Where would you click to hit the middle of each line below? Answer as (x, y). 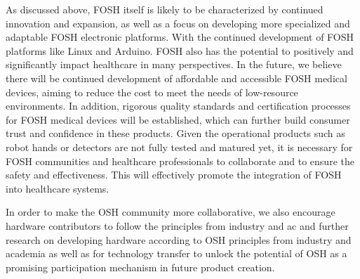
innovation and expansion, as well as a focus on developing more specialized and (178, 23)
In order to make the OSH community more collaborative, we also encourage (171, 212)
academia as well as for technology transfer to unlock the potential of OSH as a (176, 253)
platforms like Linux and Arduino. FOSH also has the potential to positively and (180, 50)
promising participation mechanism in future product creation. (140, 267)
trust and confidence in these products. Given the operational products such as (175, 133)
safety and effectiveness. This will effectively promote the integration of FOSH (174, 175)
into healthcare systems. (58, 188)
